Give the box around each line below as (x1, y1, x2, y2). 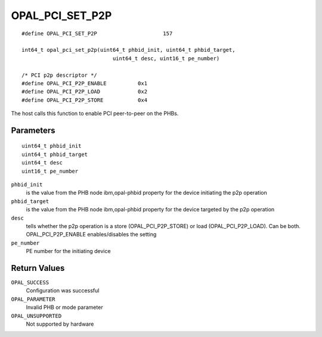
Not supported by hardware (26, 320, 94, 327)
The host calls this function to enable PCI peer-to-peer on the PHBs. (11, 110, 179, 117)
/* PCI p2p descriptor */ (21, 71, 98, 79)
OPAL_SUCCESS (11, 279, 49, 286)
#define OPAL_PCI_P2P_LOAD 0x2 (21, 88, 148, 95)
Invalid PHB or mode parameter (26, 304, 104, 311)
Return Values (11, 263, 65, 273)
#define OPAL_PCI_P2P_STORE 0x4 (21, 96, 148, 104)
